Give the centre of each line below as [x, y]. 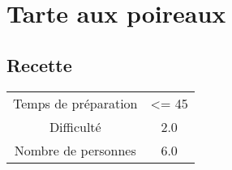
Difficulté [75, 126]
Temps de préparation [75, 103]
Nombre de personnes [75, 150]
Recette [39, 64]
